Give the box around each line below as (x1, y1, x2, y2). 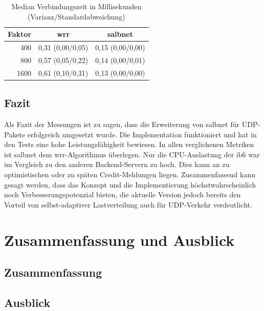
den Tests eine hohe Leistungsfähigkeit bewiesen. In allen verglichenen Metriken (4, 139, 254, 150)
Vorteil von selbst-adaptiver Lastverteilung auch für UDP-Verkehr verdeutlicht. (4, 199, 252, 210)
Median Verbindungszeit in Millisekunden (11, 1, 142, 11)
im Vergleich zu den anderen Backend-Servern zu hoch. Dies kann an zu (4, 159, 230, 170)
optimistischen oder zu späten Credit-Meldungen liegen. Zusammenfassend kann (4, 169, 255, 179)
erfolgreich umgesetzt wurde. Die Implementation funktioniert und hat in (27, 129, 257, 139)
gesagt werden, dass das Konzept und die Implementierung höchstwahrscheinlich (4, 179, 256, 190)
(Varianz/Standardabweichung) (27, 11, 125, 22)
